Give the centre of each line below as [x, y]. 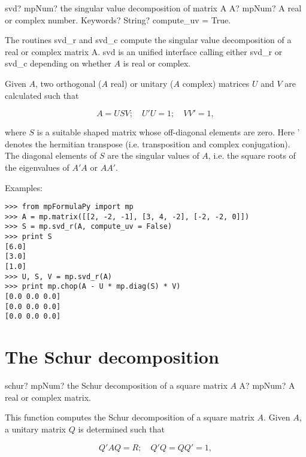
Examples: [24, 187]
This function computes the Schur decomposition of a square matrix [130, 417]
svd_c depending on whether [58, 63]
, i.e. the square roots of [252, 155]
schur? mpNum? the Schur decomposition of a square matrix [116, 385]
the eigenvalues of [37, 167]
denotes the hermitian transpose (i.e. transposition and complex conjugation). [148, 143]
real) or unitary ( [142, 83]
